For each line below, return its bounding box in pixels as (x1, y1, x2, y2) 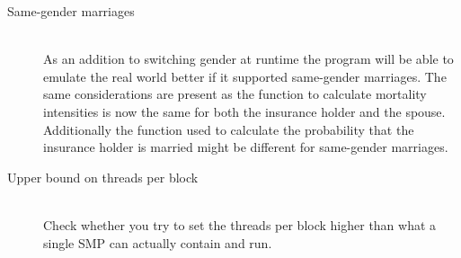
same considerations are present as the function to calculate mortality (43, 85, 427, 103)
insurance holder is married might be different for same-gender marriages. (43, 138, 448, 156)
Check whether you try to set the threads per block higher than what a (43, 215, 437, 234)
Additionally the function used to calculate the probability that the (43, 120, 414, 138)
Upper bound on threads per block (7, 167, 199, 186)
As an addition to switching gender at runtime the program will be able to (43, 49, 454, 68)
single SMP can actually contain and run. (43, 233, 272, 252)
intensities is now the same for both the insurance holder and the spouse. (43, 102, 446, 120)
